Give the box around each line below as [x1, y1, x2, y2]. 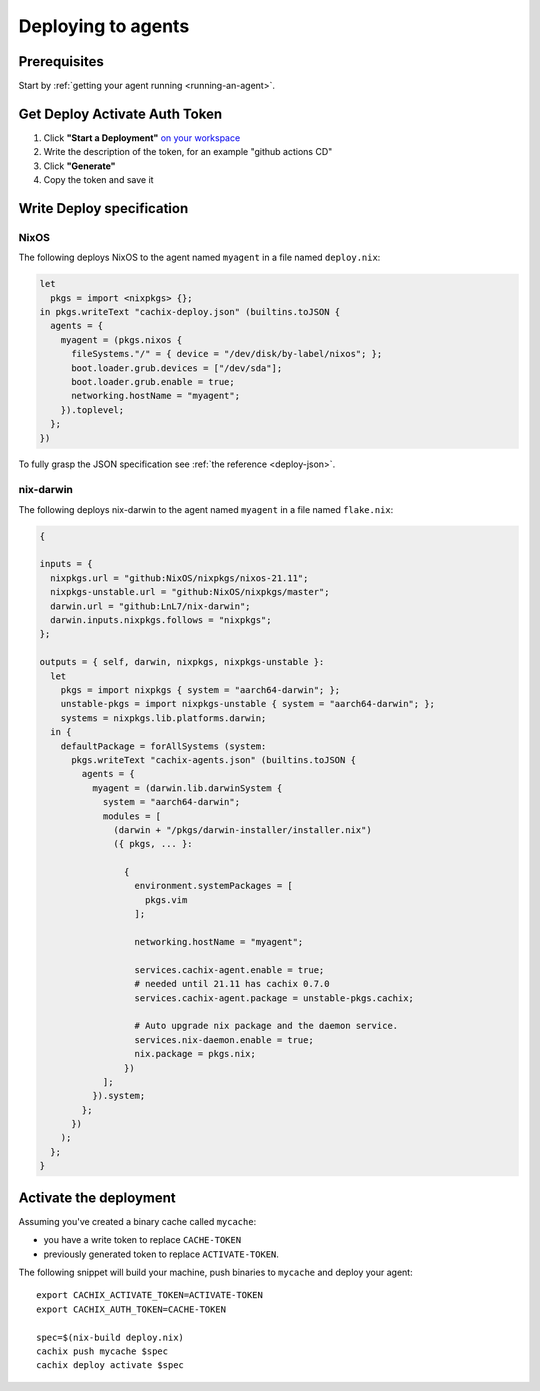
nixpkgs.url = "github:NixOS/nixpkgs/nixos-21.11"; [50, 572, 309, 584]
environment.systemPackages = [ [134, 880, 294, 892]
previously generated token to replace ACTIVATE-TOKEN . [43, 1248, 280, 1260]
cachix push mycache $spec [36, 1345, 169, 1357]
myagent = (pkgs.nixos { [60, 334, 183, 345]
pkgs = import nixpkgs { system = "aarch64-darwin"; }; [60, 684, 341, 695]
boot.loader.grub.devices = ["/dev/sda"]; [71, 362, 283, 374]
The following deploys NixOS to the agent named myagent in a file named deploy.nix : [18, 251, 381, 264]
